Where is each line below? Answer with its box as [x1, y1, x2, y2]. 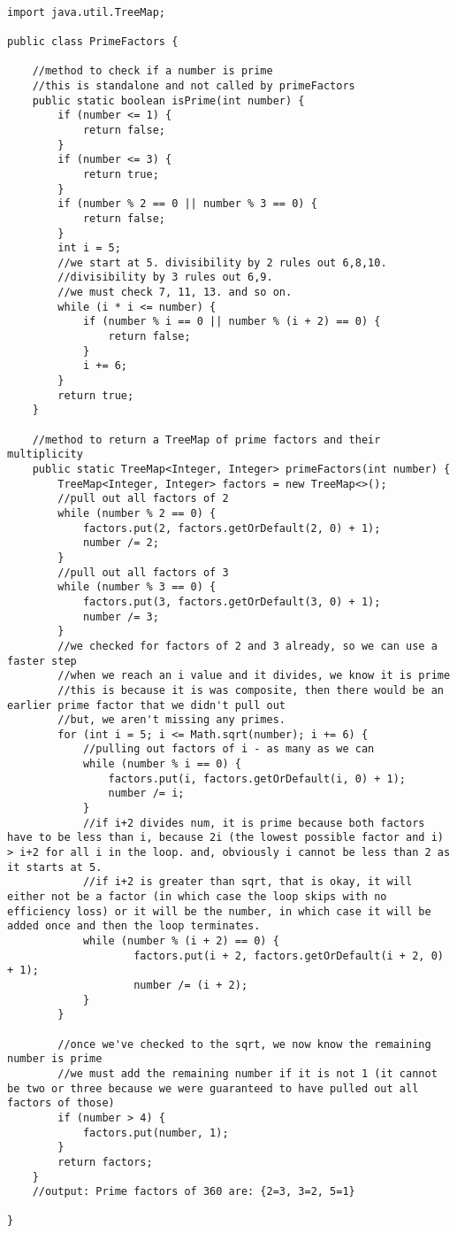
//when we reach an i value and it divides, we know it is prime [57, 669, 451, 682]
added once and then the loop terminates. [7, 920, 261, 933]
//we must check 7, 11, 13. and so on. [57, 286, 293, 299]
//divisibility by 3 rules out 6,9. [57, 271, 273, 284]
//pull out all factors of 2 [57, 492, 229, 505]
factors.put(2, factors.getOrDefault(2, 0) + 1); [82, 521, 381, 535]
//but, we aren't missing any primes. [57, 713, 286, 727]
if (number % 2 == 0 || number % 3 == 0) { [57, 197, 317, 211]
